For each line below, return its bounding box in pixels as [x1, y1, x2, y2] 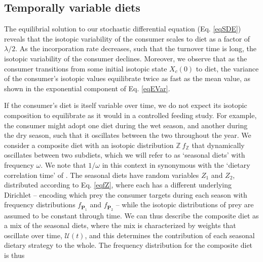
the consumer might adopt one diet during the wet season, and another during [4, 120, 248, 130]
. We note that [41, 159, 86, 170]
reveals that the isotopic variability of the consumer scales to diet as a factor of [4, 33, 250, 44]
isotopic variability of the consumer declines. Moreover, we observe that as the [4, 53, 247, 63]
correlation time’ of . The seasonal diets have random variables [4, 169, 199, 180]
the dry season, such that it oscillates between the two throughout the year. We [4, 130, 251, 140]
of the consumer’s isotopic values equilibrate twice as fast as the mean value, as [4, 73, 250, 84]
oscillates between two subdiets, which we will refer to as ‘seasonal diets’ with [4, 149, 245, 160]
